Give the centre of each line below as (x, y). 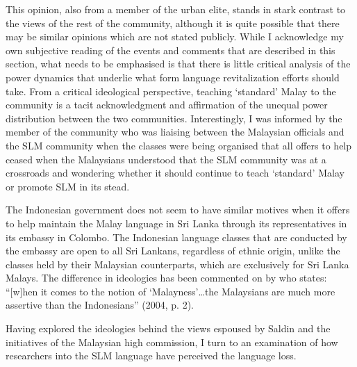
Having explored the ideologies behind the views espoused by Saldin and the (168, 328)
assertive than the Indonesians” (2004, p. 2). (100, 305)
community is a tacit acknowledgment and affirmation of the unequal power (167, 105)
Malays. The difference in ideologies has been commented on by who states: (166, 278)
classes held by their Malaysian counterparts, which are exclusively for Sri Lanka (177, 264)
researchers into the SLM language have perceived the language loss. (151, 356)
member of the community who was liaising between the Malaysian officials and (175, 132)
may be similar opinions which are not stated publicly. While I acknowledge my (175, 36)
